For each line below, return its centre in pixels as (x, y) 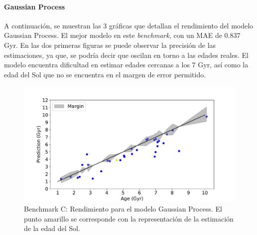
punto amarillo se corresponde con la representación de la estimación (129, 218)
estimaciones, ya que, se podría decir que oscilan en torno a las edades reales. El (126, 55)
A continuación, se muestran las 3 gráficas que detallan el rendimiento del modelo (129, 25)
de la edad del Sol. (52, 228)
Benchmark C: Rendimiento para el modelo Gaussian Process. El (123, 209)
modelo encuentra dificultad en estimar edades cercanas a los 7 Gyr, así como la (126, 65)
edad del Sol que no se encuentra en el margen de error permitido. (105, 74)
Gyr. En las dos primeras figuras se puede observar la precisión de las (110, 45)
